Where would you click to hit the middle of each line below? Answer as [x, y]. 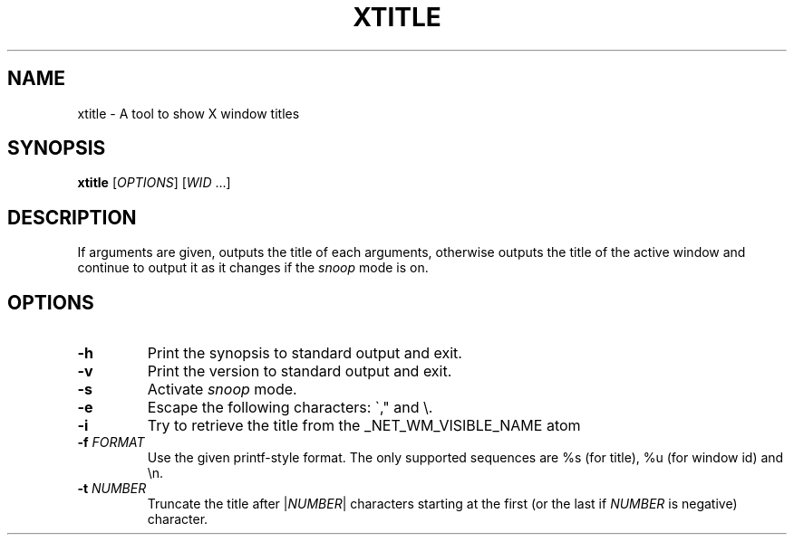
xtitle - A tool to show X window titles [189, 113]
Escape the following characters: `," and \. [290, 408]
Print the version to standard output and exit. [300, 371]
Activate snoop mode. [222, 390]
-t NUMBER [112, 489]
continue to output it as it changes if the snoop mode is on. [253, 268]
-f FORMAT [111, 442]
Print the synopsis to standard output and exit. [305, 353]
